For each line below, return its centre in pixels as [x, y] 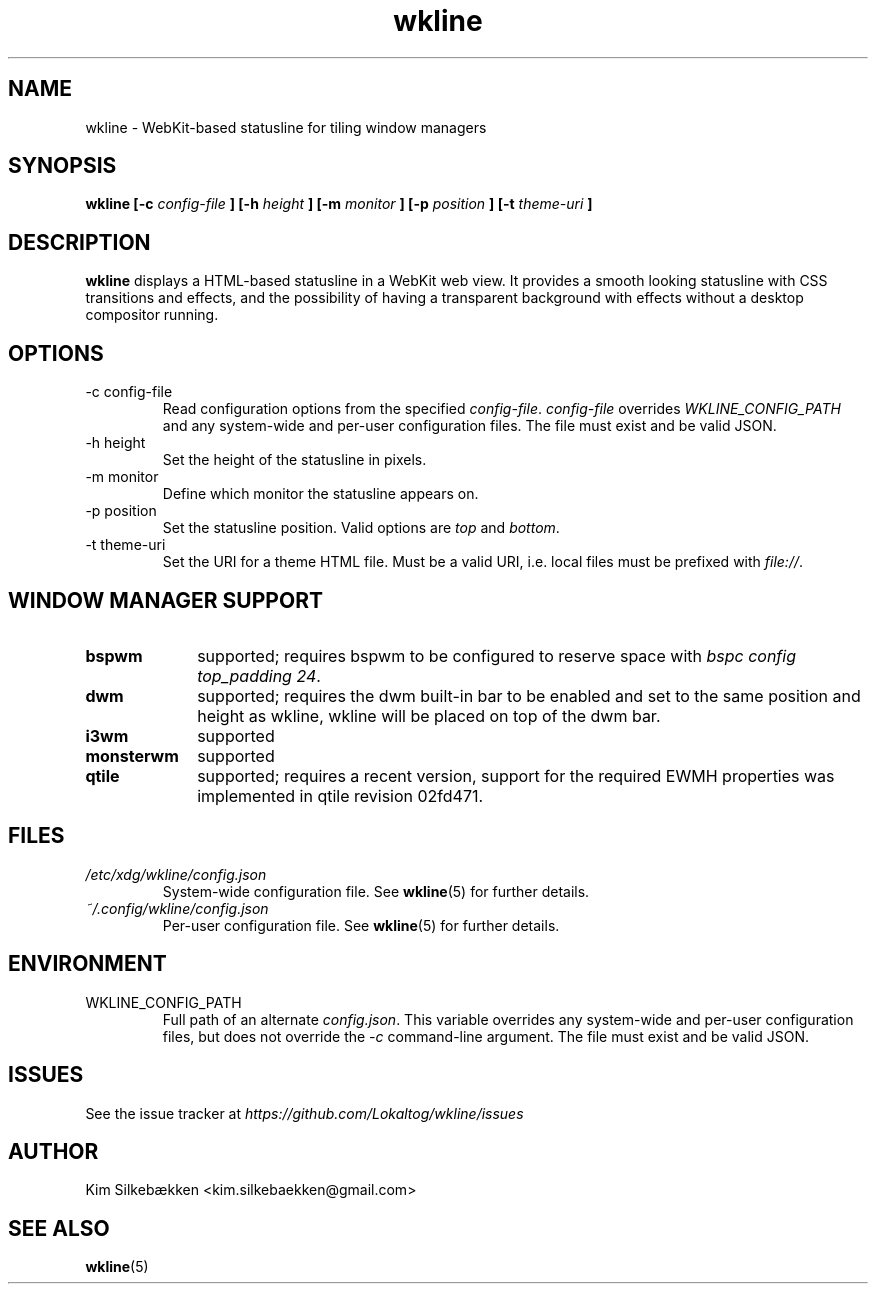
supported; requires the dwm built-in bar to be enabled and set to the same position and [529, 695]
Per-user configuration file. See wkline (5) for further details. [361, 925]
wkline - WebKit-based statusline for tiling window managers [286, 127]
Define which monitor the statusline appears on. [320, 494]
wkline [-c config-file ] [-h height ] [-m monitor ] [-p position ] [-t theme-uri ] [339, 204]
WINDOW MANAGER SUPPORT [165, 600]
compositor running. [152, 315]
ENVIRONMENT [87, 964]
